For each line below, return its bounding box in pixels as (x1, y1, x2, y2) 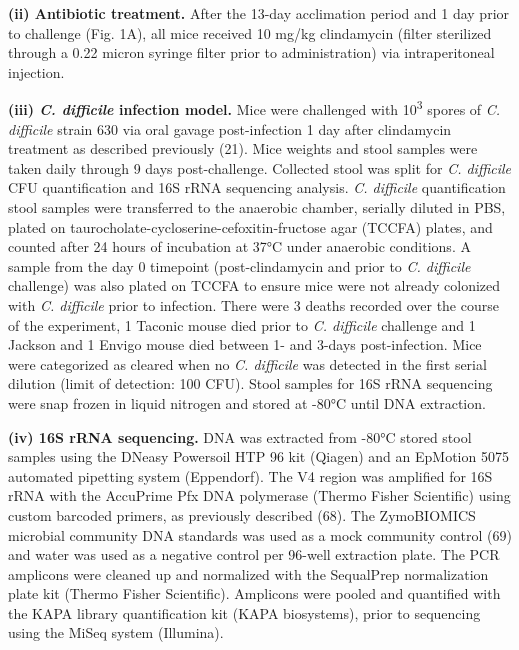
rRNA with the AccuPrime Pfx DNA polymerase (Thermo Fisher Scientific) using (8, 485, 511, 506)
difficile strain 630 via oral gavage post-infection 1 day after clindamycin (8, 118, 452, 139)
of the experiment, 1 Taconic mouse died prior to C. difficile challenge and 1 (8, 314, 476, 335)
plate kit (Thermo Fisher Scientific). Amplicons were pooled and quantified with (8, 583, 501, 604)
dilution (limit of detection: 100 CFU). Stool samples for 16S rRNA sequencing (8, 373, 493, 394)
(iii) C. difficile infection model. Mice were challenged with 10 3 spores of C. (8, 96, 501, 120)
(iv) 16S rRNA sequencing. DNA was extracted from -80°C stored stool (8, 426, 472, 447)
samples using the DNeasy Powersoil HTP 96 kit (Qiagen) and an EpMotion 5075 (8, 446, 509, 467)
